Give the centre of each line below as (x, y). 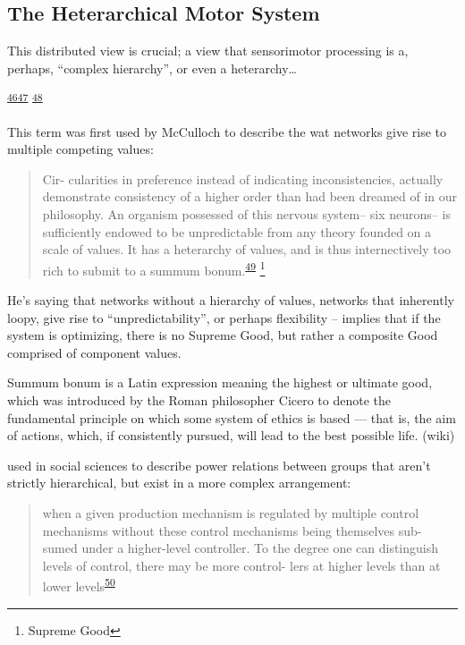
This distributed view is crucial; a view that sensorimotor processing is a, (208, 51)
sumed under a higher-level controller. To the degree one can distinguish (240, 548)
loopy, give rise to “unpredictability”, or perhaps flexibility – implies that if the (224, 317)
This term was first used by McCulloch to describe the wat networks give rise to (227, 131)
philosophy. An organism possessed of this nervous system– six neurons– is (246, 214)
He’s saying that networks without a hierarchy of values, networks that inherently (231, 300)
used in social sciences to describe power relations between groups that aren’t (219, 465)
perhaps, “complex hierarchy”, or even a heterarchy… (152, 68)
